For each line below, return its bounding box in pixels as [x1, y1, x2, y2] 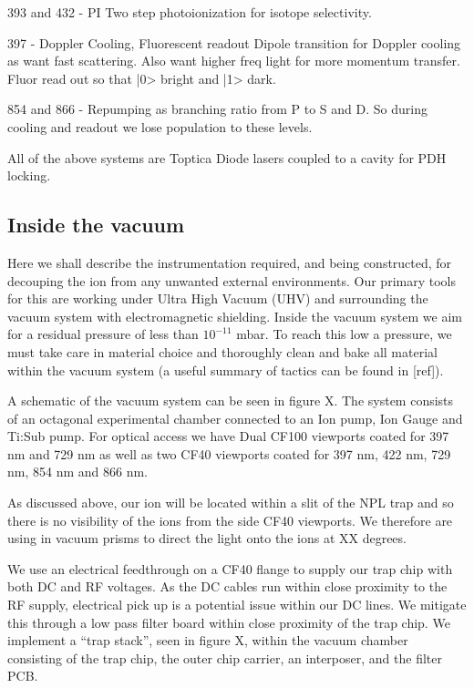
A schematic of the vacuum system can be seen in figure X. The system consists [7, 391, 454, 410]
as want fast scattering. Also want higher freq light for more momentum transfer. [7, 51, 460, 70]
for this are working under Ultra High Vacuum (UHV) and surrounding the [7, 289, 428, 308]
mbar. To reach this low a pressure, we [236, 324, 452, 344]
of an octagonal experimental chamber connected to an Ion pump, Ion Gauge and [7, 408, 463, 427]
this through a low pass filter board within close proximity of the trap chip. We [7, 612, 450, 632]
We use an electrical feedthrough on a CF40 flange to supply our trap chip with [7, 559, 453, 578]
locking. [7, 166, 51, 185]
